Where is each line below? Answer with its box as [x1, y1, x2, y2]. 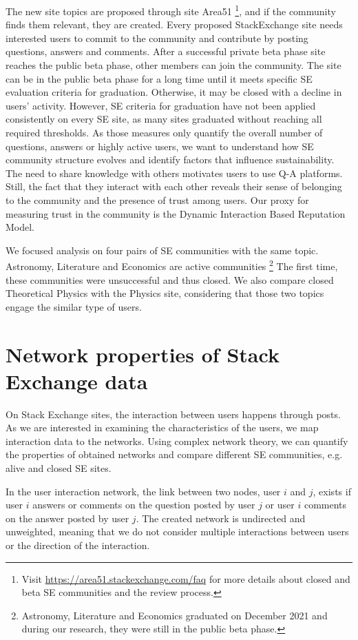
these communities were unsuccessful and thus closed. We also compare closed [6, 272, 334, 287]
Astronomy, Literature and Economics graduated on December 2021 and [21, 608, 328, 622]
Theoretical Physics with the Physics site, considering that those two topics [6, 286, 324, 300]
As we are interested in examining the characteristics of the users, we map [6, 420, 319, 435]
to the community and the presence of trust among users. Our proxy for [6, 192, 309, 207]
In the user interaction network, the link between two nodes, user [6, 484, 281, 498]
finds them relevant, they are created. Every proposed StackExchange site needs [6, 17, 343, 32]
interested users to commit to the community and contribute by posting [6, 30, 308, 45]
